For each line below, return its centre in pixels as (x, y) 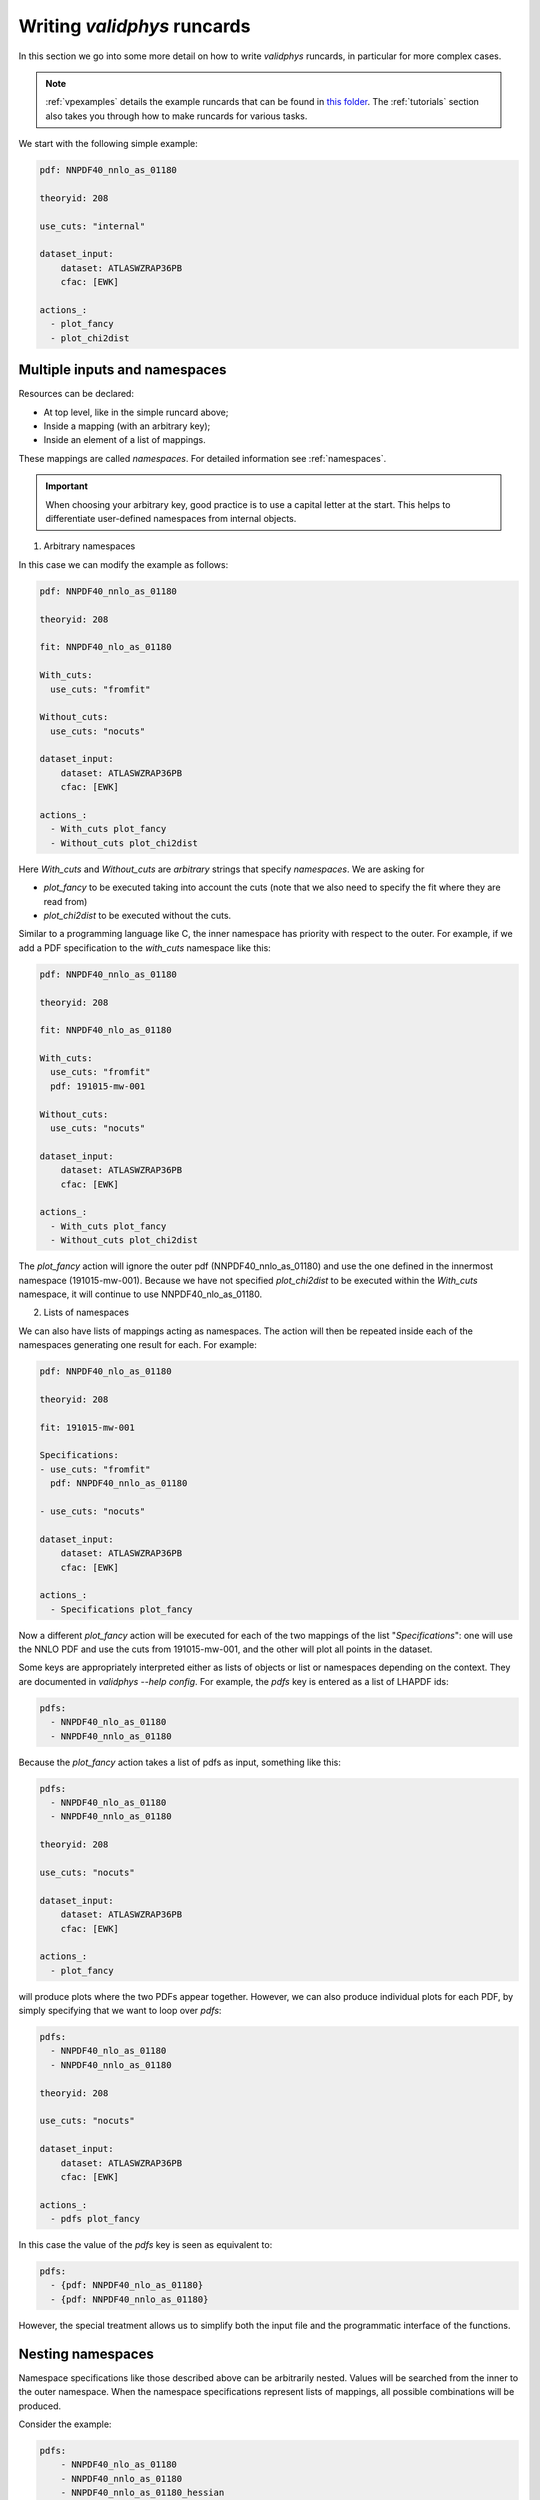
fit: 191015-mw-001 (87, 1427)
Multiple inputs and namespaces (122, 370)
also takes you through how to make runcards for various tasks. (176, 116)
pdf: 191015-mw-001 (98, 1086)
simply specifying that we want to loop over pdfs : (120, 2011)
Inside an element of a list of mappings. (124, 440)
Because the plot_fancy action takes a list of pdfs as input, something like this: (180, 1762)
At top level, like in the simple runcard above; (136, 412)
